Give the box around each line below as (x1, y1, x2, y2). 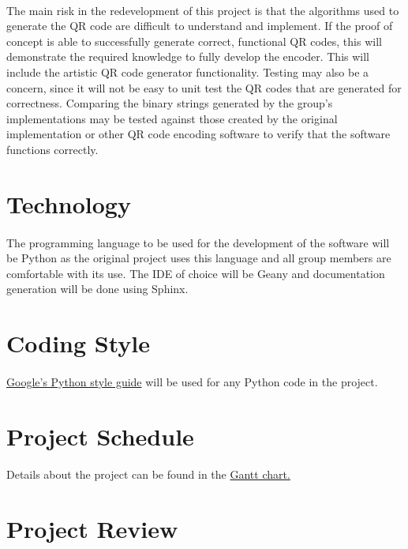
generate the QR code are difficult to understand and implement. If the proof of (6, 17, 393, 34)
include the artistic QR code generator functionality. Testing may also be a (6, 63, 369, 80)
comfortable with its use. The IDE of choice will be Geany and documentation (6, 265, 385, 281)
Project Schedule (6, 419, 194, 452)
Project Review (6, 513, 178, 545)
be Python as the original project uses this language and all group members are (6, 250, 391, 266)
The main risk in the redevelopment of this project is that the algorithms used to (6, 2, 399, 18)
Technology (6, 187, 131, 220)
